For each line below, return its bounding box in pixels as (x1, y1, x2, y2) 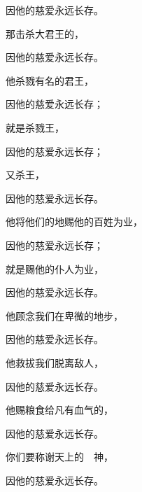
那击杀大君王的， (6, 26, 84, 41)
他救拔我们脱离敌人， (6, 355, 104, 370)
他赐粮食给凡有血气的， (6, 402, 113, 417)
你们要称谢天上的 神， (6, 449, 113, 464)
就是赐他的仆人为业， (6, 261, 104, 276)
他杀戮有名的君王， (6, 73, 94, 87)
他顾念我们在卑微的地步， (6, 308, 123, 323)
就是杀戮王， (6, 120, 64, 134)
